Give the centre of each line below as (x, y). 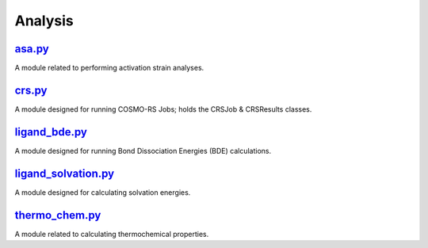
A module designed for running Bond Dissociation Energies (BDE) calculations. (143, 151)
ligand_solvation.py (65, 173)
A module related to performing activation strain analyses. (109, 68)
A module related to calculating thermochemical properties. (112, 234)
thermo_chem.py (58, 215)
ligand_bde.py (51, 132)
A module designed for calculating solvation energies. (103, 192)
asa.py (32, 49)
